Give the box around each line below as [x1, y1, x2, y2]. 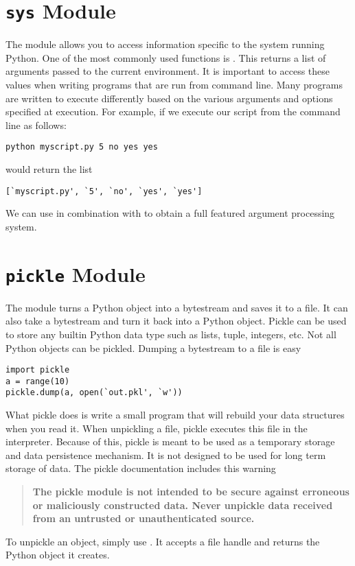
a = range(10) [5, 376, 70, 386]
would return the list [5, 162, 93, 176]
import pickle [5, 365, 70, 375]
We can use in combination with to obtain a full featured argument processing [5, 206, 335, 220]
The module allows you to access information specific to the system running [5, 37, 325, 51]
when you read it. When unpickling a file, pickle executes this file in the [5, 421, 308, 435]
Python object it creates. [5, 547, 110, 562]
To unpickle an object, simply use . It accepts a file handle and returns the [5, 534, 320, 548]
